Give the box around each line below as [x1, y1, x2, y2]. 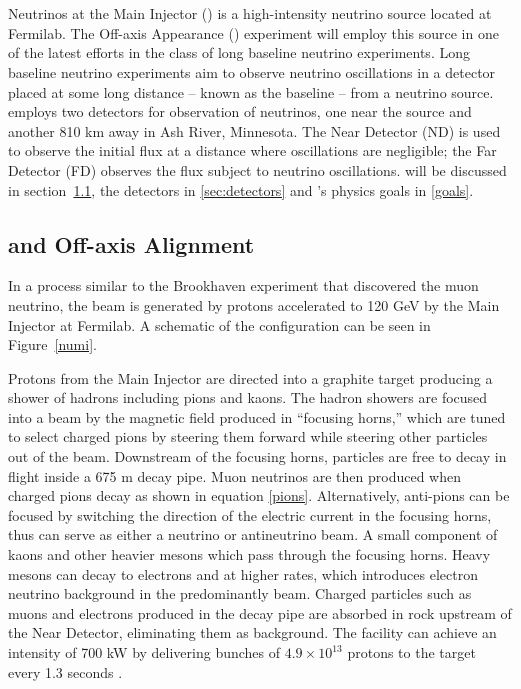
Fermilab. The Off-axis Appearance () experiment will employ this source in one [8, 22, 499, 43]
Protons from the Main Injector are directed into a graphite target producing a [8, 367, 493, 388]
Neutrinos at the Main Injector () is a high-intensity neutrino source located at [8, 3, 492, 24]
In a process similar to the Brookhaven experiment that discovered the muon [8, 275, 479, 296]
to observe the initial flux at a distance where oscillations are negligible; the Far [8, 140, 497, 161]
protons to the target [347, 642, 476, 663]
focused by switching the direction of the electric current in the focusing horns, [8, 504, 492, 525]
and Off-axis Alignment [8, 228, 255, 259]
